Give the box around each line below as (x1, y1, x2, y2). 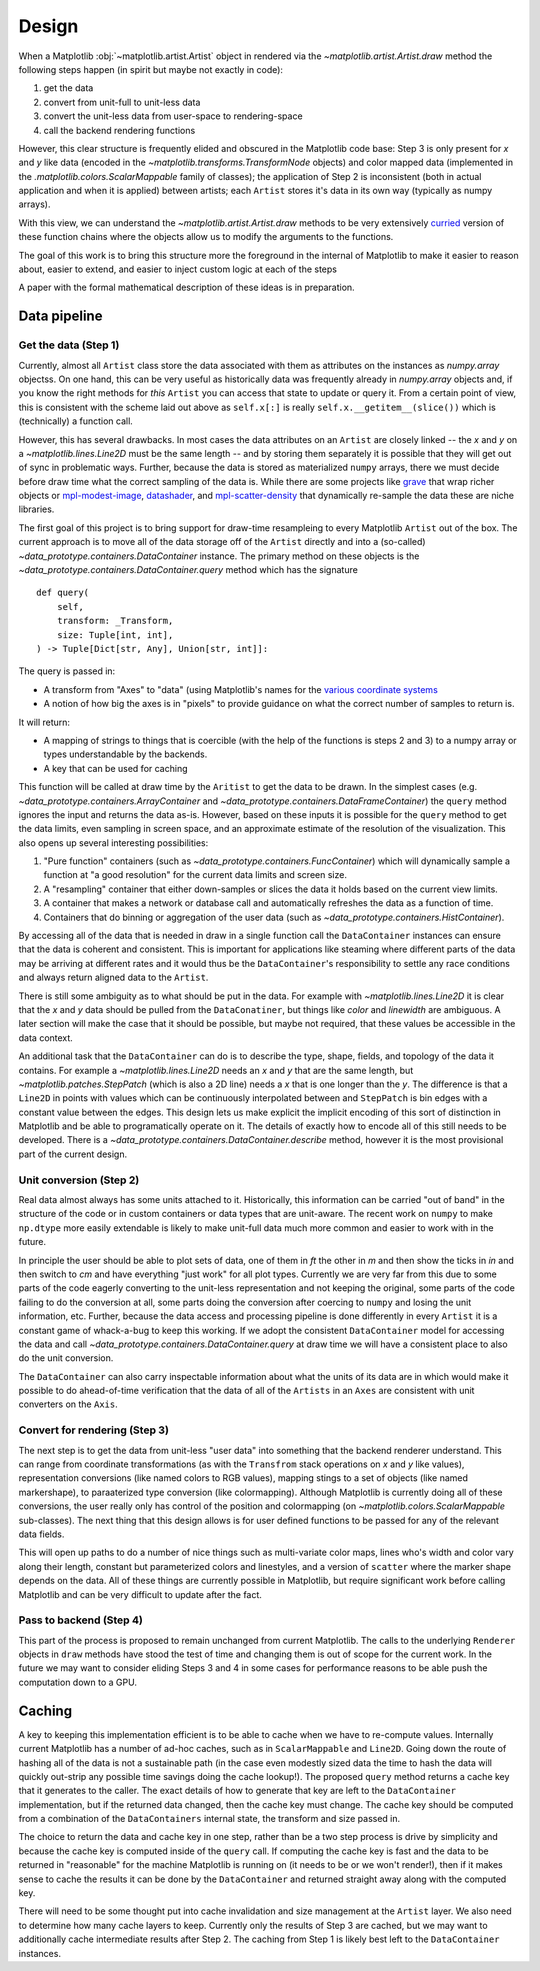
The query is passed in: (18, 665, 116, 677)
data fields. (18, 1528, 65, 1540)
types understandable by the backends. (43, 748, 208, 760)
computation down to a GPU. (18, 1676, 137, 1688)
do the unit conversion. (18, 1352, 114, 1364)
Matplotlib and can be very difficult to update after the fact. (18, 1588, 262, 1600)
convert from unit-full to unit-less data (43, 96, 201, 108)
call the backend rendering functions (43, 124, 196, 136)
